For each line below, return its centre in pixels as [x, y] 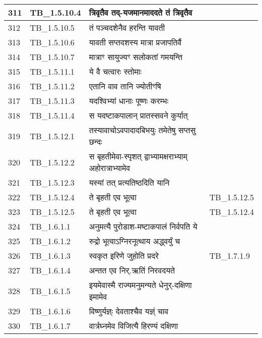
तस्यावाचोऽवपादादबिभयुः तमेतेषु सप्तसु [142, 130]
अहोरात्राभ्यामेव [110, 168]
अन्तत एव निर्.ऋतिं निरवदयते [132, 270]
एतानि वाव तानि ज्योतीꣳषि [125, 86]
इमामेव [98, 296]
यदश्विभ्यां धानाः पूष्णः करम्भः [129, 101]
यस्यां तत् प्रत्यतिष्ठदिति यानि [129, 182]
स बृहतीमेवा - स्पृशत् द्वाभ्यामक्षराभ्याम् [138, 156]
